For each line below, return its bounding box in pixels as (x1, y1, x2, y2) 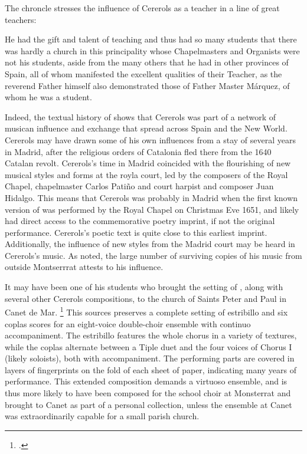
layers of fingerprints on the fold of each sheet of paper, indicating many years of (5, 363, 297, 376)
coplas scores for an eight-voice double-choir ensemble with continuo (5, 317, 251, 330)
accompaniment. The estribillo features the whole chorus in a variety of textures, (5, 329, 297, 341)
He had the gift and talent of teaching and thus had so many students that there (5, 33, 297, 45)
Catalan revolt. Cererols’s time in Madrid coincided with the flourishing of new (5, 157, 291, 169)
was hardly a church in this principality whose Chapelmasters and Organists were (5, 44, 300, 57)
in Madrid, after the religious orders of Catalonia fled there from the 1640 (5, 145, 272, 157)
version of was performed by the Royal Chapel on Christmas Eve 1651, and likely (5, 203, 299, 215)
